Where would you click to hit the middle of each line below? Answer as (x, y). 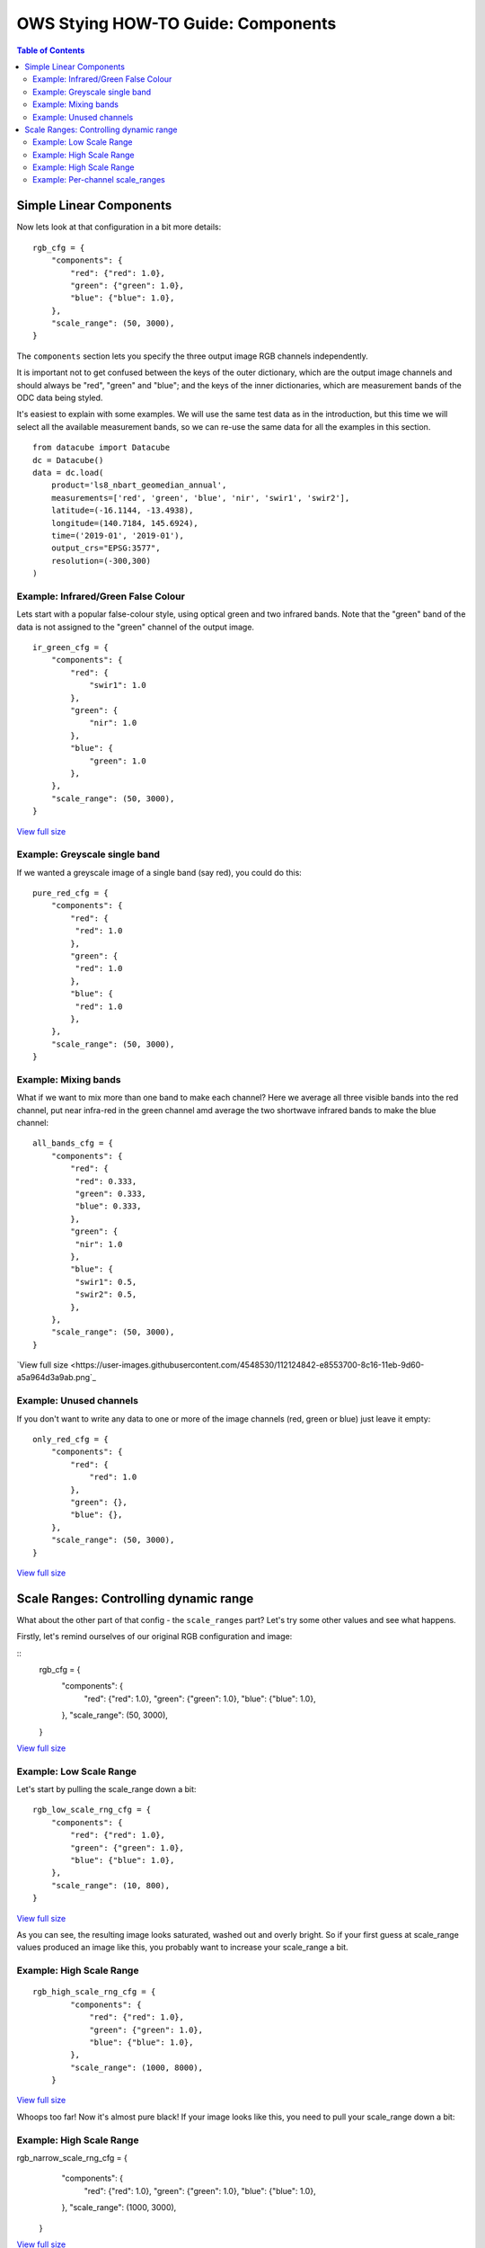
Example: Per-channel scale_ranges (99, 180)
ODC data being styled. (60, 398)
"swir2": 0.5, (106, 1294)
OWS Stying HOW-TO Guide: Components (176, 23)
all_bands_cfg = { (73, 1143)
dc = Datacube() (68, 460)
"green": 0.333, (111, 1194)
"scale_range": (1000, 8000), (137, 2067)
